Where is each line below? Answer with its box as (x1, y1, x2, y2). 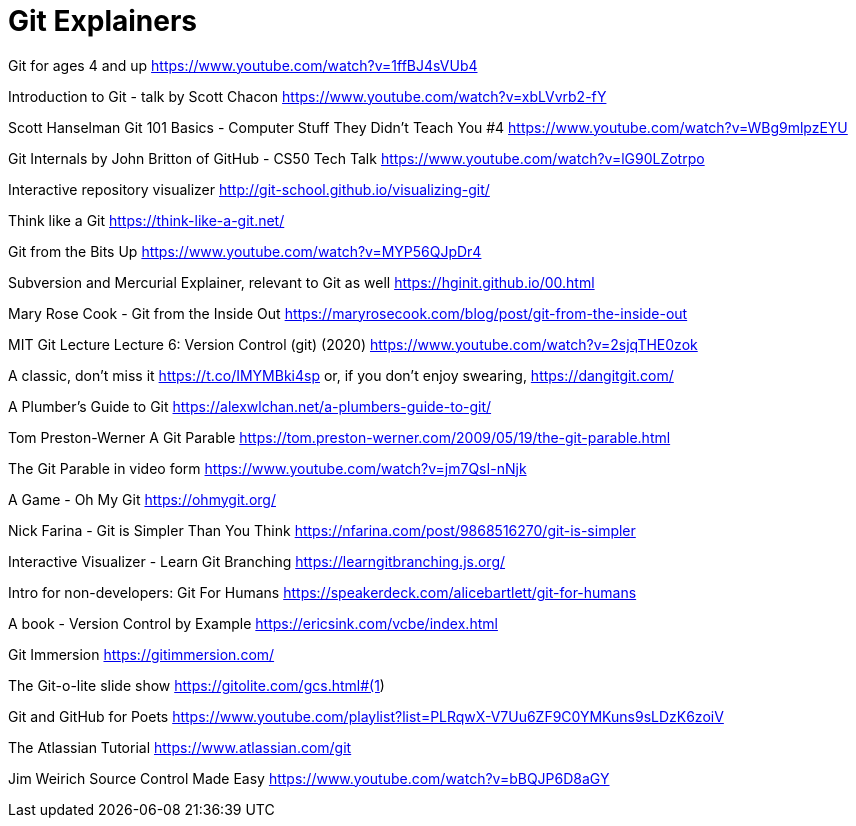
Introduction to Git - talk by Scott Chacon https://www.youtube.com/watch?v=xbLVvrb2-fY (8, 87, 607, 105)
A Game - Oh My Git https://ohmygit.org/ (8, 490, 276, 508)
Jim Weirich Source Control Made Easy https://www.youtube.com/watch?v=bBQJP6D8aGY (8, 769, 610, 787)
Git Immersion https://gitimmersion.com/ (8, 645, 275, 663)
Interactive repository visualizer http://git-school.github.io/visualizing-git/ (8, 180, 490, 198)
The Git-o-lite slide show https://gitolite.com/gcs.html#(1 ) (8, 676, 385, 694)
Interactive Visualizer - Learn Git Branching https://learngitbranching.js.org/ (8, 552, 506, 570)
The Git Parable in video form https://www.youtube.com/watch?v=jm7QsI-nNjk (8, 459, 527, 477)
